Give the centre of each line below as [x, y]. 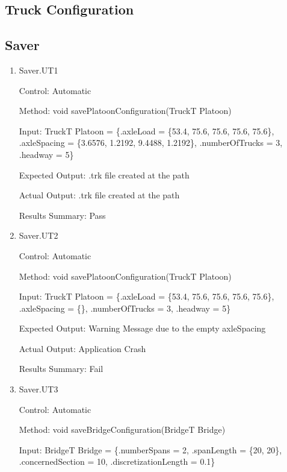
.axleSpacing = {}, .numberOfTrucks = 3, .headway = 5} [125, 308]
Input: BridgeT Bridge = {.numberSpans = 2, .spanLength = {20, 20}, [150, 449]
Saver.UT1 [39, 70]
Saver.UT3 [39, 389]
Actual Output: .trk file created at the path [99, 195]
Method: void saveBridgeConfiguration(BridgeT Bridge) [122, 430]
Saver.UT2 [39, 235]
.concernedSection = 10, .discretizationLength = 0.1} [117, 461]
